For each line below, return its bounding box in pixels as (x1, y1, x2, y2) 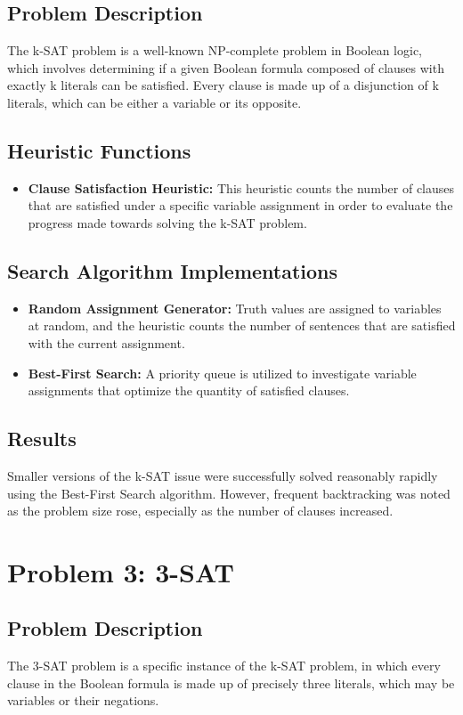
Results (7, 425, 77, 452)
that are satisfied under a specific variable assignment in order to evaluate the (28, 196, 453, 215)
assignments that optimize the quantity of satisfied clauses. (28, 381, 350, 400)
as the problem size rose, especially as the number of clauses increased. (7, 501, 394, 520)
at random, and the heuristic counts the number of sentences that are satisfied (28, 316, 456, 335)
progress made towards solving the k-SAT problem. (28, 213, 307, 232)
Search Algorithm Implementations (7, 256, 338, 284)
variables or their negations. (7, 691, 159, 710)
